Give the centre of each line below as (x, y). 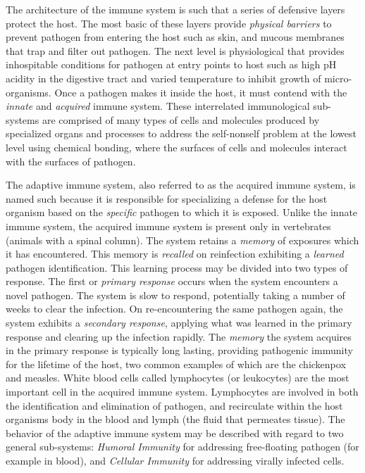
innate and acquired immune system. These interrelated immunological (158, 106)
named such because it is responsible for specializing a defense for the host (167, 198)
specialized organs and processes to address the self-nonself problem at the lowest (181, 133)
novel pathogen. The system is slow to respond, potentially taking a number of (175, 295)
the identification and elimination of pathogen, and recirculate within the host (174, 405)
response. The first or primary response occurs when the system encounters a (172, 281)
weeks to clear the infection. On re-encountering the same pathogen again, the (174, 309)
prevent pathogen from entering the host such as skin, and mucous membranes (175, 37)
